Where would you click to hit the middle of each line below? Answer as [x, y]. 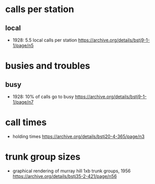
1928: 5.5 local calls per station [45, 40]
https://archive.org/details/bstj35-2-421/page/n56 [65, 176]
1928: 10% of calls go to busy [43, 97]
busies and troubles [48, 66]
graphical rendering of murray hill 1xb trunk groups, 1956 [72, 171]
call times [26, 123]
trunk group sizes [43, 157]
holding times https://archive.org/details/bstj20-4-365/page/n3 [79, 136]
